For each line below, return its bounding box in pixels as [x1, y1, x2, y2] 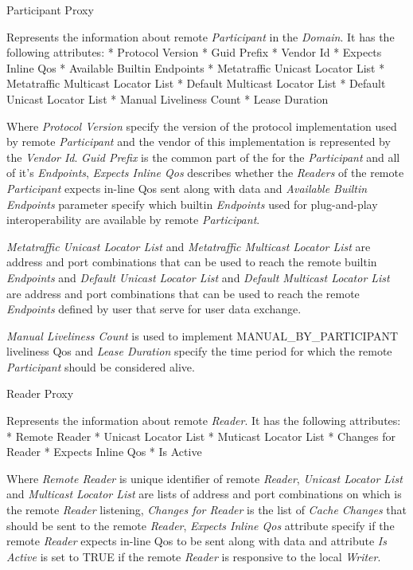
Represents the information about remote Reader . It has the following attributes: [6, 412, 401, 429]
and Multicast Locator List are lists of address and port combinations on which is [6, 485, 402, 502]
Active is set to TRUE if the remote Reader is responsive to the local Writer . [6, 548, 381, 564]
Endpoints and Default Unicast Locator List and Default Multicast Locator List [6, 269, 390, 285]
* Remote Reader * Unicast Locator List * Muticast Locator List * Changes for [6, 427, 395, 444]
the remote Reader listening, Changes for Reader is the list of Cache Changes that [6, 501, 407, 518]
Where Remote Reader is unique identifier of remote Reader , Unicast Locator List [6, 470, 403, 486]
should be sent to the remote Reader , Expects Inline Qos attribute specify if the [6, 517, 395, 533]
